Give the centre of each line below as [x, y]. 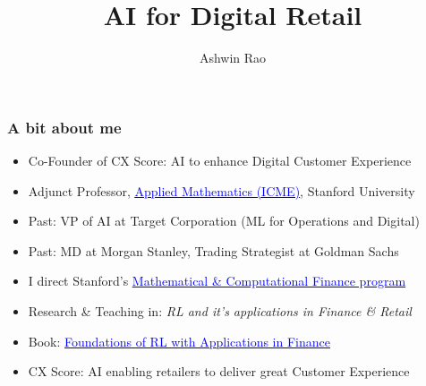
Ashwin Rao [233, 58]
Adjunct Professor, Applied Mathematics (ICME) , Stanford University [222, 190]
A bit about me [64, 127]
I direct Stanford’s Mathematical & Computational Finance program [217, 281]
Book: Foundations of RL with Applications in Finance [179, 341]
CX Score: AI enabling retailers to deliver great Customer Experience [219, 371]
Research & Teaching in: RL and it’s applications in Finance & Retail [220, 310]
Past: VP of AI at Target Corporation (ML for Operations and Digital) [224, 221]
